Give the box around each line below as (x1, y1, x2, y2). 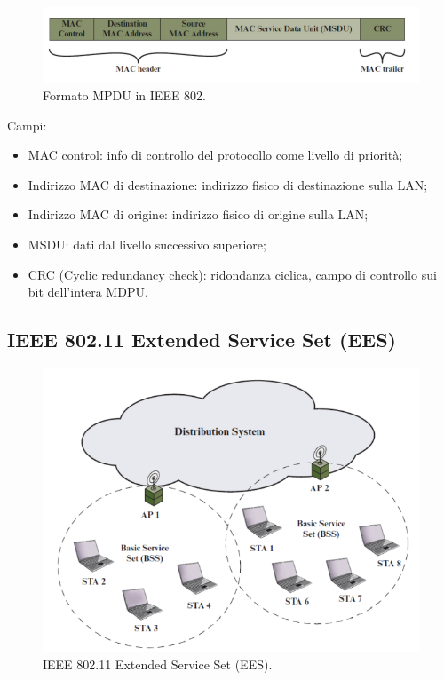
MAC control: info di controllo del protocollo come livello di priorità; (28, 146, 403, 164)
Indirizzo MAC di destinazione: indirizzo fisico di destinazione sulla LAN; (28, 175, 428, 194)
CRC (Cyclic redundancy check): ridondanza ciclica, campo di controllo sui (28, 265, 437, 283)
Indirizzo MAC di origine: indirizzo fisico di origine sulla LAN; (28, 205, 369, 224)
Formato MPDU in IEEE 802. (43, 86, 207, 105)
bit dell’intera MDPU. (28, 282, 148, 301)
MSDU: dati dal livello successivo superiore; (28, 235, 266, 254)
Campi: (7, 115, 47, 134)
